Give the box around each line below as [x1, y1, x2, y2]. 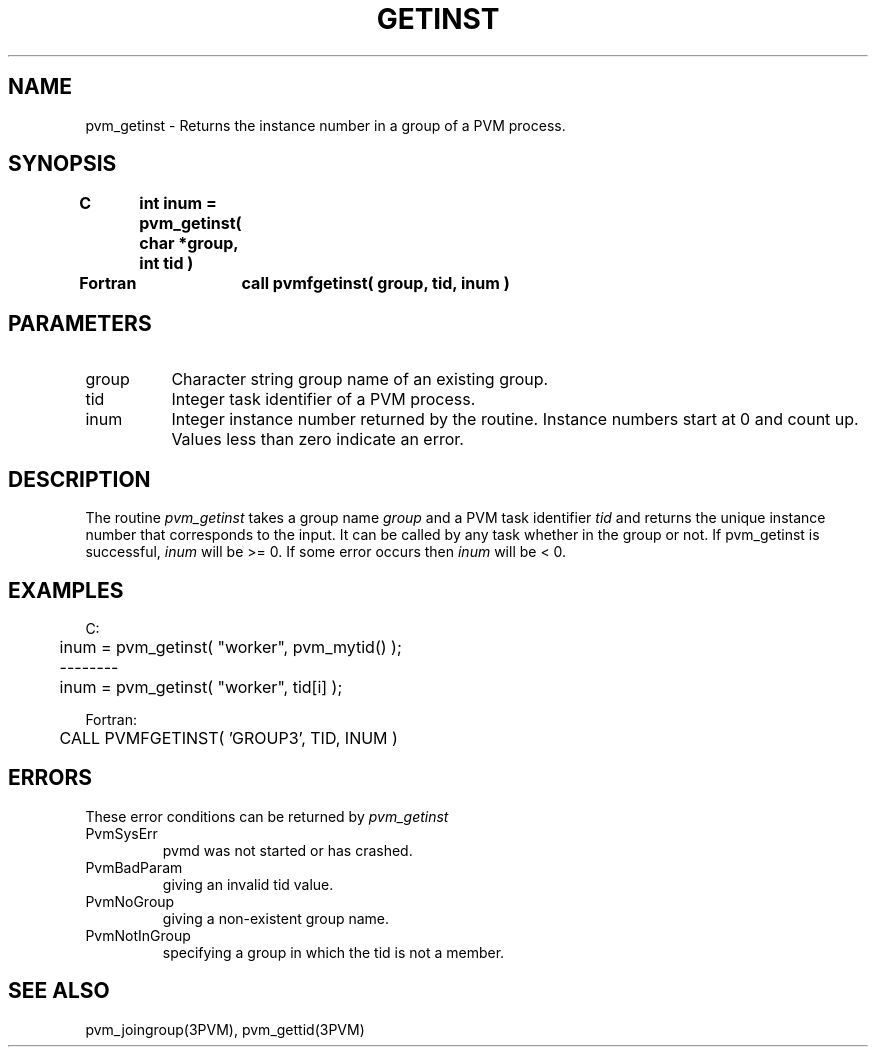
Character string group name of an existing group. [171, 369, 549, 390]
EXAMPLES [8, 577, 124, 603]
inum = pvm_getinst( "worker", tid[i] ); [59, 676, 343, 697]
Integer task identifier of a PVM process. [171, 389, 476, 410]
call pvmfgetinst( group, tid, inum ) [241, 273, 510, 294]
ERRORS [8, 765, 93, 791]
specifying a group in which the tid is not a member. [162, 943, 505, 961]
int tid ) [139, 253, 194, 274]
